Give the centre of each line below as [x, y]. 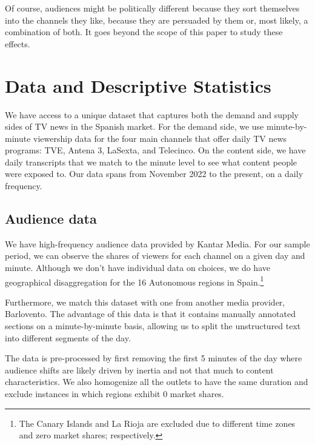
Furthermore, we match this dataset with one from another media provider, [145, 302]
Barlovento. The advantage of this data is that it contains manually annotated [150, 314]
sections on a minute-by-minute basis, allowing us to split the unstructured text [153, 326]
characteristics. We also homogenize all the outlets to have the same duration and [157, 382]
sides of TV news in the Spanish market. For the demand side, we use [134, 126]
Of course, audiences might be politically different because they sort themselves [152, 8]
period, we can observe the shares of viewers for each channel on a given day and [155, 256]
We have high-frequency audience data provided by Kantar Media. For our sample [157, 243]
